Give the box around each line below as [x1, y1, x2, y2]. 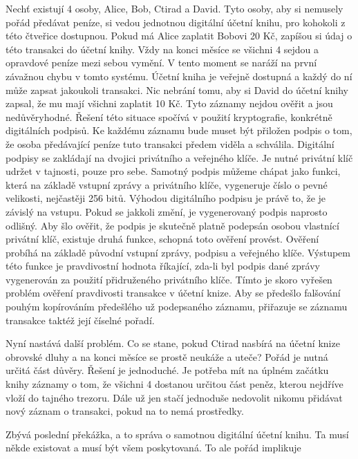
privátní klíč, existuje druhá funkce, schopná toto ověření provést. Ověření [6, 232, 319, 246]
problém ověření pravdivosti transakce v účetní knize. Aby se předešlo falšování [6, 285, 341, 300]
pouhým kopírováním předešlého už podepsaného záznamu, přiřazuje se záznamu [6, 299, 348, 314]
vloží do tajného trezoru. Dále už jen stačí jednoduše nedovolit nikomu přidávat [6, 390, 343, 404]
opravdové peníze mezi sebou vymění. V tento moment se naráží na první [6, 55, 317, 70]
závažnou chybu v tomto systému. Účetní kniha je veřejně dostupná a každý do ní [6, 68, 352, 83]
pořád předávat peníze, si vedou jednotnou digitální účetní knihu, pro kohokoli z [6, 15, 346, 29]
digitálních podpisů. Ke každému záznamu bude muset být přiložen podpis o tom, [6, 123, 352, 138]
